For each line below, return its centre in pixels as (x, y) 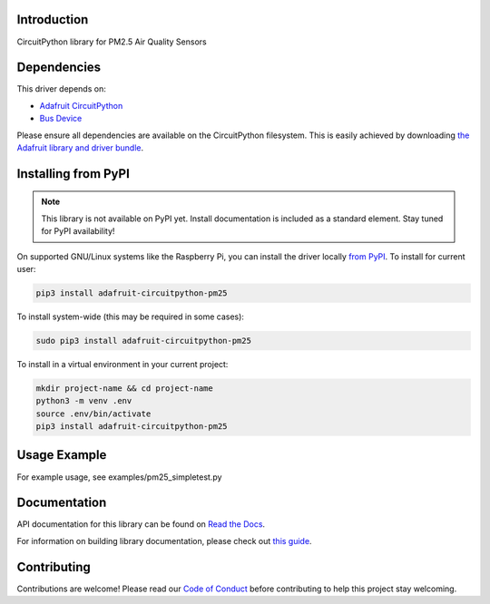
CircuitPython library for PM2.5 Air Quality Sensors (112, 42)
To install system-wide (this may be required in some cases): (131, 317)
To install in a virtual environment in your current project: (122, 364)
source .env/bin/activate (93, 414)
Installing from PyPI (73, 174)
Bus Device (61, 119)
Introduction (53, 19)
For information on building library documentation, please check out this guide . (164, 541)
